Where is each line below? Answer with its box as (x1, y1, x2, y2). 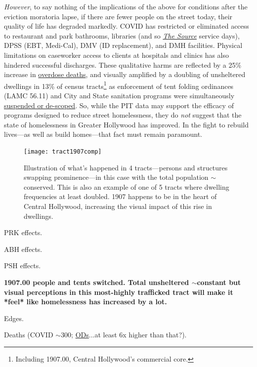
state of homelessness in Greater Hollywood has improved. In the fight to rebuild (4, 119, 249, 129)
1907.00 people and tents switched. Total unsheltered (4, 277, 189, 287)
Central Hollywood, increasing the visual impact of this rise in (24, 201, 212, 211)
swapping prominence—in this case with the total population (24, 172, 209, 182)
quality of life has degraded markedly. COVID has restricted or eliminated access (4, 21, 249, 31)
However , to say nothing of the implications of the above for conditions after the (4, 1, 248, 11)
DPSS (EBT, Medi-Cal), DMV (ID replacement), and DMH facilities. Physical (4, 40, 243, 50)
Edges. (4, 313, 24, 323)
